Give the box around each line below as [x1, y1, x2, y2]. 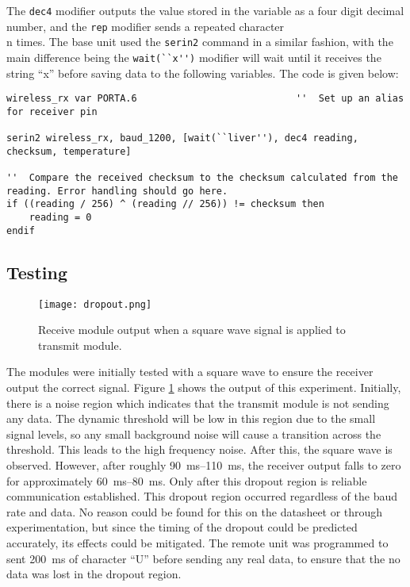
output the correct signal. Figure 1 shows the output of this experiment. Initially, [6, 379, 401, 396]
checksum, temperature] [6, 145, 132, 157]
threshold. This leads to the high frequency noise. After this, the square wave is [6, 441, 393, 458]
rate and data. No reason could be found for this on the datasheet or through [6, 503, 383, 520]
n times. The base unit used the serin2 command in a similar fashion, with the [6, 33, 393, 50]
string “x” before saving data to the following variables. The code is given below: [6, 64, 399, 81]
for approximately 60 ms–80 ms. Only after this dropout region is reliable [6, 472, 367, 489]
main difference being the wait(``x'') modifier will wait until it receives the [6, 48, 381, 65]
